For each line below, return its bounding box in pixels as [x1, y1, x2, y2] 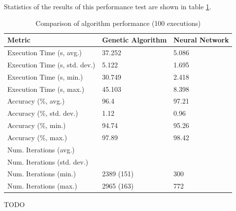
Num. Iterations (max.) [7, 181, 77, 191]
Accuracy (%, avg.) [7, 96, 65, 106]
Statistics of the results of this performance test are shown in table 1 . [4, 1, 212, 11]
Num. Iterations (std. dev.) [7, 156, 88, 167]
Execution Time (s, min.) [7, 71, 83, 82]
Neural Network [173, 35, 229, 45]
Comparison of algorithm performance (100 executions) [35, 18, 201, 28]
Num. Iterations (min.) [7, 169, 76, 179]
